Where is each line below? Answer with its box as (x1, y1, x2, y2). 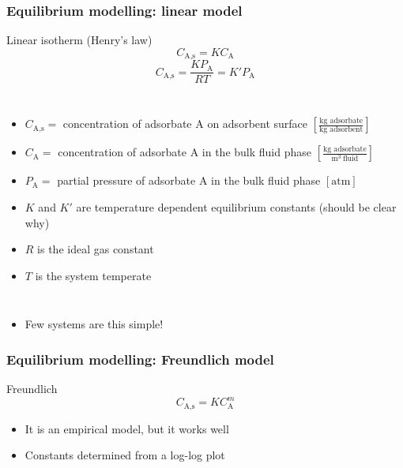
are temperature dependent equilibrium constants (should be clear (76, 198, 397, 215)
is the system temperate (35, 267, 152, 283)
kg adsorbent (319, 125, 363, 134)
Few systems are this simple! (24, 316, 164, 332)
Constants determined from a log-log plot (24, 447, 225, 463)
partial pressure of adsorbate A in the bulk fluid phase (57, 172, 321, 189)
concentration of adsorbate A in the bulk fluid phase (58, 144, 311, 160)
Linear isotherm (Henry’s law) (6, 32, 153, 48)
